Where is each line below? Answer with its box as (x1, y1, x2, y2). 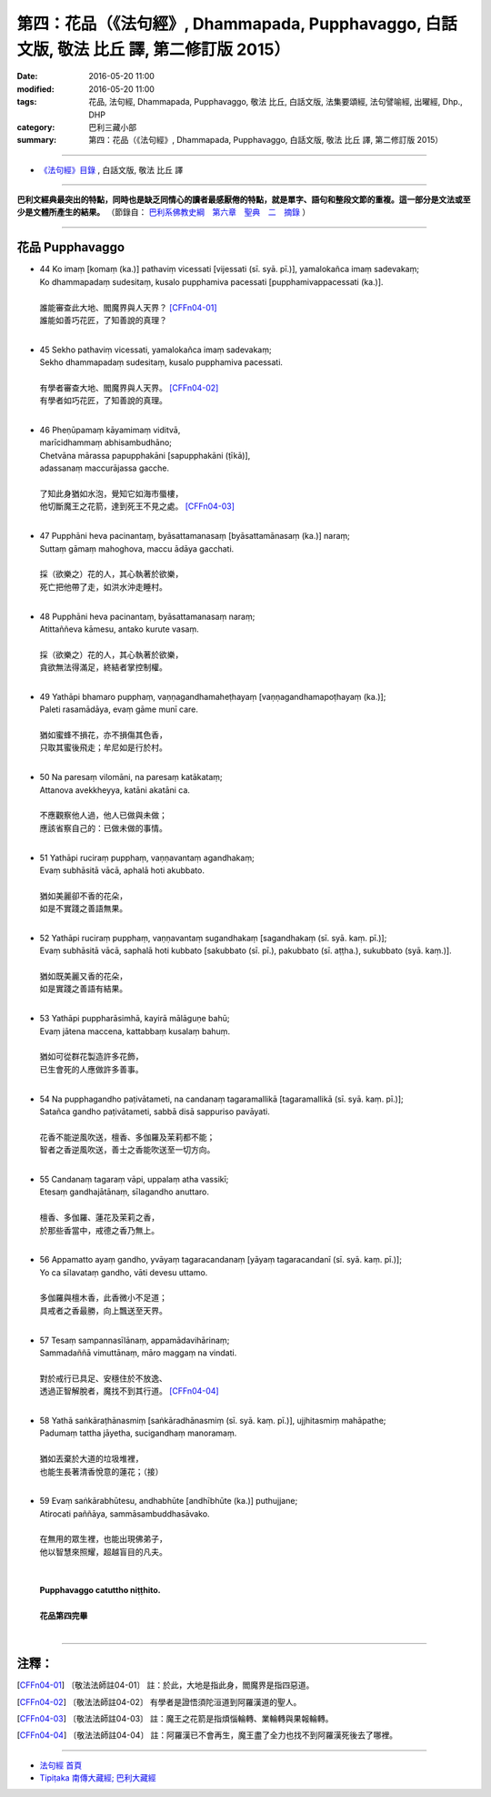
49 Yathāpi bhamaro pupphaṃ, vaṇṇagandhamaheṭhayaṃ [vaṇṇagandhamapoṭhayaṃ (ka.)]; (39, 691, 386, 702)
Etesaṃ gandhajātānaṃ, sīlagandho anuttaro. (39, 1186, 209, 1197)
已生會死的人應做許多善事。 (39, 1063, 144, 1074)
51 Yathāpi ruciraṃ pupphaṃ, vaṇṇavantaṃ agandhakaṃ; (39, 852, 255, 863)
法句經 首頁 (39, 1760, 82, 1771)
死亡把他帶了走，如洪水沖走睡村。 (39, 581, 167, 592)
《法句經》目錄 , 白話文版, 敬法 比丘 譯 (39, 164, 184, 175)
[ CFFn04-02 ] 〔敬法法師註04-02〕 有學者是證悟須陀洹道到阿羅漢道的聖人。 (16, 1696, 302, 1707)
